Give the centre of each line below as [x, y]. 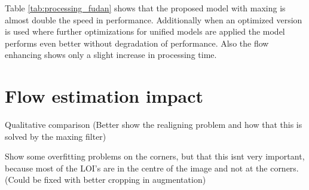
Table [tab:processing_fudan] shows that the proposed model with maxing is [145, 8]
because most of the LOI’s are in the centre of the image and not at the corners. [152, 168]
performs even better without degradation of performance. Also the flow [137, 43]
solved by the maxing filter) [56, 136]
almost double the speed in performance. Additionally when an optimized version [154, 19]
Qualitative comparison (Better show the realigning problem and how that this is [154, 125]
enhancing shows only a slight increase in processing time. [111, 55]
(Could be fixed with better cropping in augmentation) [105, 180]
